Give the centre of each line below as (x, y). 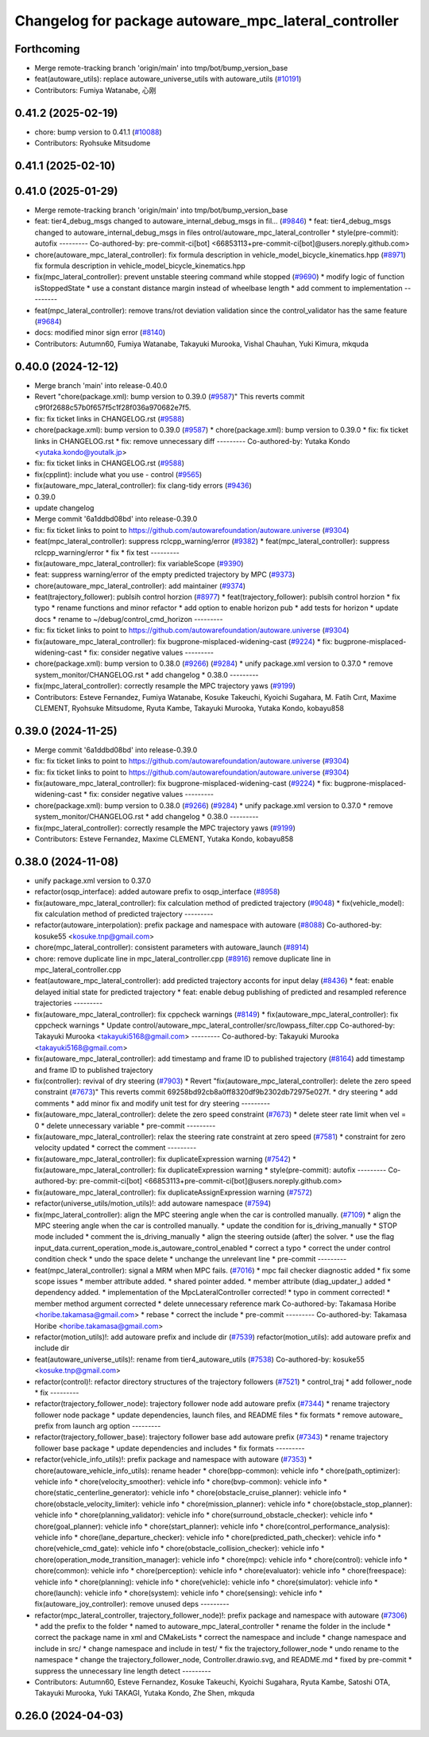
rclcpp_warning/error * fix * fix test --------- (107, 552)
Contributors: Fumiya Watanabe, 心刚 (95, 90)
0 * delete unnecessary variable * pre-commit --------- (125, 1125)
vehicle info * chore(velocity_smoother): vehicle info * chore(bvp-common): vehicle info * (181, 1482)
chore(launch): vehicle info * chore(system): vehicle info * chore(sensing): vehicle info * (179, 1593)
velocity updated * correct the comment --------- (116, 1148)
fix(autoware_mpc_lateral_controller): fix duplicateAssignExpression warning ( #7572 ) (174, 1192)
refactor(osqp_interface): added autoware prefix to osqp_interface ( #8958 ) (157, 892)
